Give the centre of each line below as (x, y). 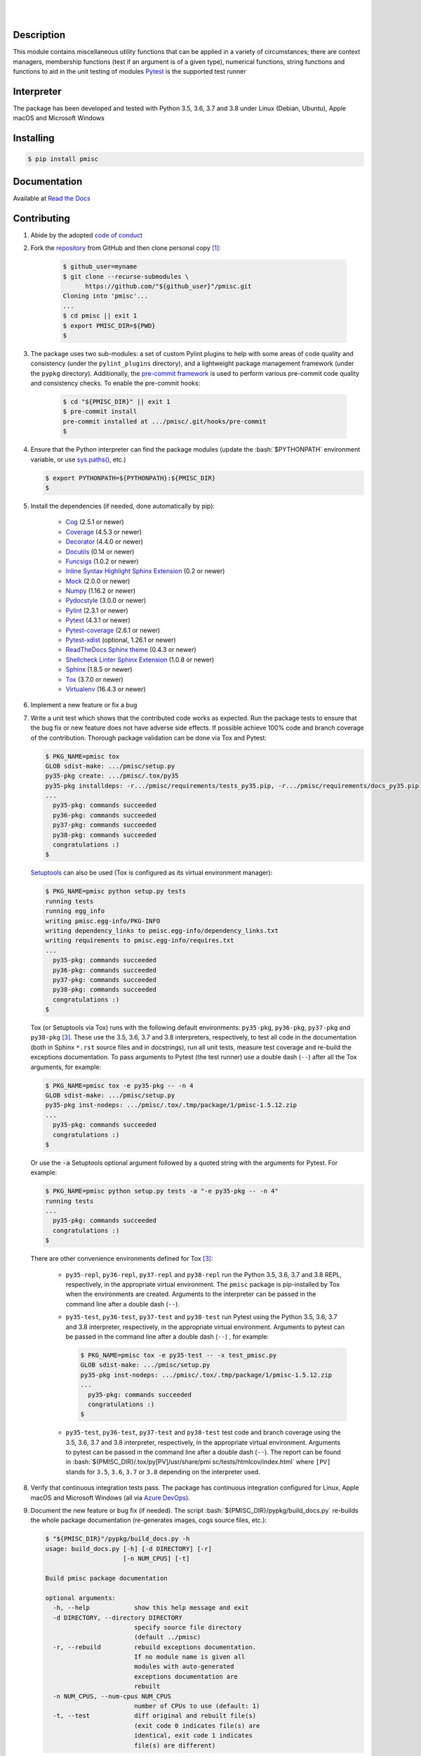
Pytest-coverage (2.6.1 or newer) (113, 630)
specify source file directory (188, 1627)
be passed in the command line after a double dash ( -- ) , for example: (167, 1336)
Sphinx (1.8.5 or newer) (99, 669)
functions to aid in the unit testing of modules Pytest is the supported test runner (129, 72)
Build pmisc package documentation (106, 1578)
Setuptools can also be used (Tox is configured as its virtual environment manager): (152, 873)
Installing (34, 138)
